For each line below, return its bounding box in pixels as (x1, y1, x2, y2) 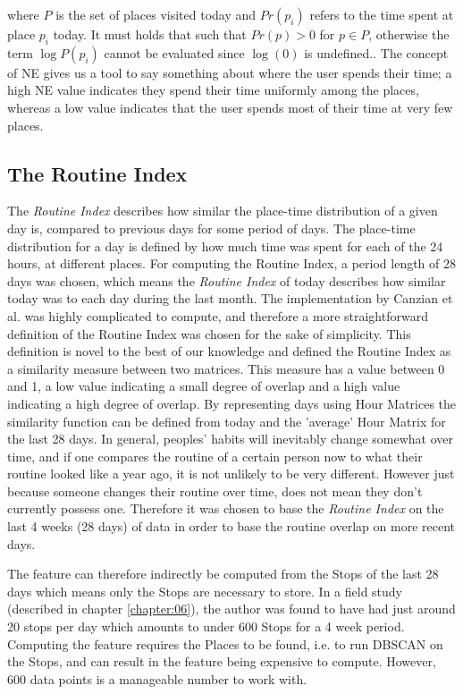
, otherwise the (368, 25, 450, 43)
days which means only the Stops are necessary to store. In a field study (7, 581, 403, 600)
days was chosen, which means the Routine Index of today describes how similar (7, 271, 446, 290)
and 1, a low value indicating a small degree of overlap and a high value (7, 377, 400, 395)
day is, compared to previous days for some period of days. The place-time (7, 218, 416, 237)
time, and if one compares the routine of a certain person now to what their (7, 446, 423, 465)
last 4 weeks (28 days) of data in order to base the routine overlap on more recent (7, 517, 455, 536)
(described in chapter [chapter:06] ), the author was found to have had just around (7, 599, 456, 618)
